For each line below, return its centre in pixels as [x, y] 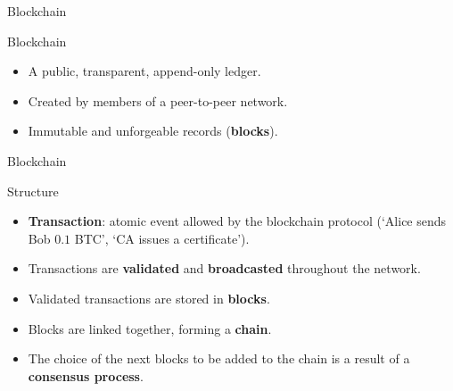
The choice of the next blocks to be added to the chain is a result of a [219, 358]
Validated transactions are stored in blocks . [149, 298]
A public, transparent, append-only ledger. [144, 71]
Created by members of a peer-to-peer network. [158, 100]
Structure [33, 191]
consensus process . [86, 375]
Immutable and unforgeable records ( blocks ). [153, 131]
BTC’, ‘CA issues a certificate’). [162, 238]
